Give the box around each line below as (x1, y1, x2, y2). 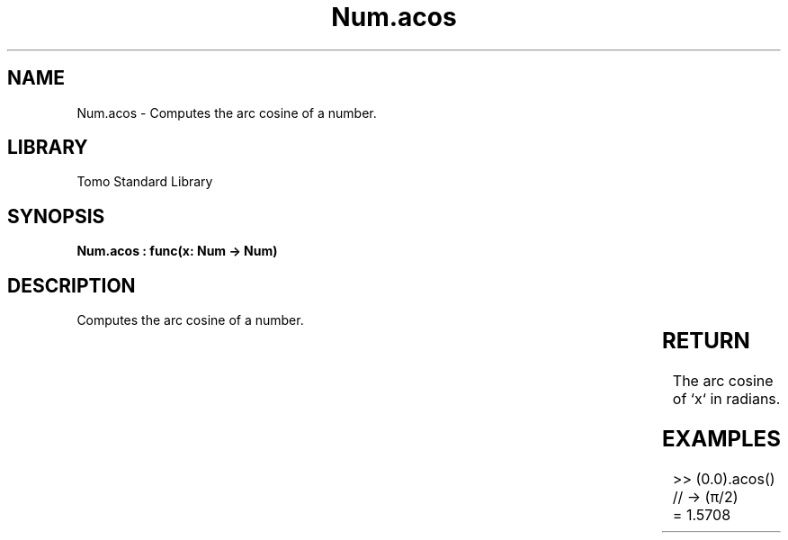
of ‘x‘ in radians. (672, 390, 781, 409)
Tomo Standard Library (76, 174, 213, 190)
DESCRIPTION (7, 274, 136, 297)
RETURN (661, 328, 750, 355)
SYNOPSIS (7, 204, 105, 228)
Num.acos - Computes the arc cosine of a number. (76, 104, 377, 121)
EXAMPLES (661, 425, 781, 452)
